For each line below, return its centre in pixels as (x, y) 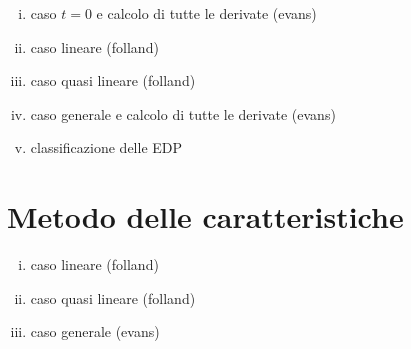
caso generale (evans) (95, 331)
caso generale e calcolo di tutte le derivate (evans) (183, 113)
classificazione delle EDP (106, 147)
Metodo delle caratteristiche (205, 216)
